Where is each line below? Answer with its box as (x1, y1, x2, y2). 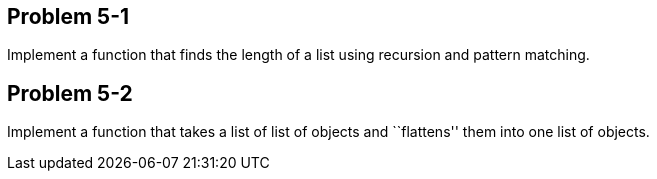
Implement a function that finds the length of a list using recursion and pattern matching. (7, 46, 590, 64)
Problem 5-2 (7, 80, 133, 106)
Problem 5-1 (7, 4, 130, 29)
